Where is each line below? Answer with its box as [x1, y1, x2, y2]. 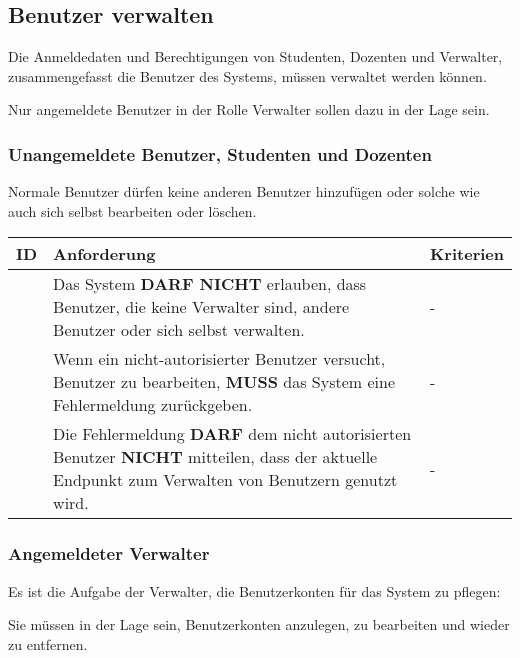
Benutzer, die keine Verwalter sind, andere [53, 295, 350, 319]
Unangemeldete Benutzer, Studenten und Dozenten [8, 141, 432, 166]
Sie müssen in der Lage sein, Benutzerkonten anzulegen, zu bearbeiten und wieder [8, 614, 510, 635]
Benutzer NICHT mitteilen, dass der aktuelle [53, 445, 378, 469]
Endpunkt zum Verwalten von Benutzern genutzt [53, 468, 398, 492]
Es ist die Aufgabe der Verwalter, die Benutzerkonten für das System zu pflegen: [8, 580, 501, 601]
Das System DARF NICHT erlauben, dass [53, 272, 367, 296]
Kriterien [429, 242, 504, 266]
